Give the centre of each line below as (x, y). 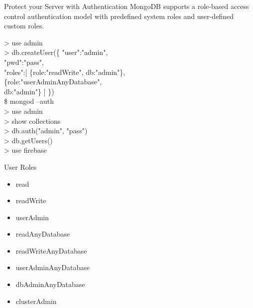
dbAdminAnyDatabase (50, 284)
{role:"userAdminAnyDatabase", (53, 82)
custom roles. (24, 26)
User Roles (20, 166)
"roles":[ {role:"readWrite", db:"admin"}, (65, 72)
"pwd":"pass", (24, 62)
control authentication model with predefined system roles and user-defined (119, 16)
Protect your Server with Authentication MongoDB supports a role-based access (126, 6)
